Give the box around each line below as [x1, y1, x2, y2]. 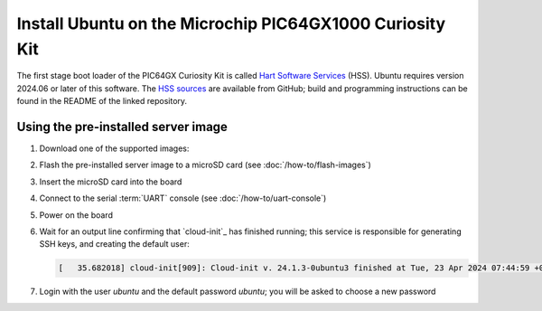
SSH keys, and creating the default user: [39, 239, 190, 250]
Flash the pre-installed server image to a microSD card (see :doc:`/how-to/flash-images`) [39, 159, 372, 171]
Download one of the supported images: [39, 143, 190, 154]
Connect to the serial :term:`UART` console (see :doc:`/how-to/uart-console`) [39, 193, 327, 203]
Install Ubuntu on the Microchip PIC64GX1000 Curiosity [16, 14, 446, 33]
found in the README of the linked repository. [16, 96, 188, 107]
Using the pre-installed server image [16, 118, 228, 135]
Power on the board [39, 209, 113, 221]
